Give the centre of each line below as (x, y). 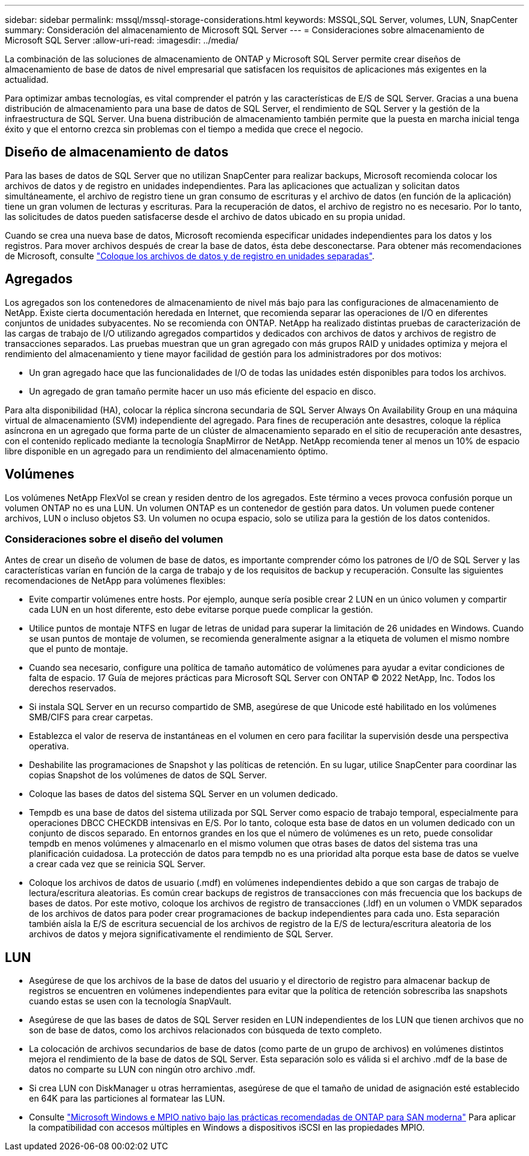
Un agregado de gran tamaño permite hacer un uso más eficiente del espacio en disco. (203, 391)
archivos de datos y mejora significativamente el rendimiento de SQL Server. (181, 934)
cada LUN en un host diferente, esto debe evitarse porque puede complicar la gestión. (201, 610)
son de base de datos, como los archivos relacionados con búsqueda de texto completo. (206, 1030)
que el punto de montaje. (79, 649)
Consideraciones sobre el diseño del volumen (114, 539)
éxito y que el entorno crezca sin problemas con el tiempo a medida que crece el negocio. (184, 129)
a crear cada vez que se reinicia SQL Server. (117, 864)
